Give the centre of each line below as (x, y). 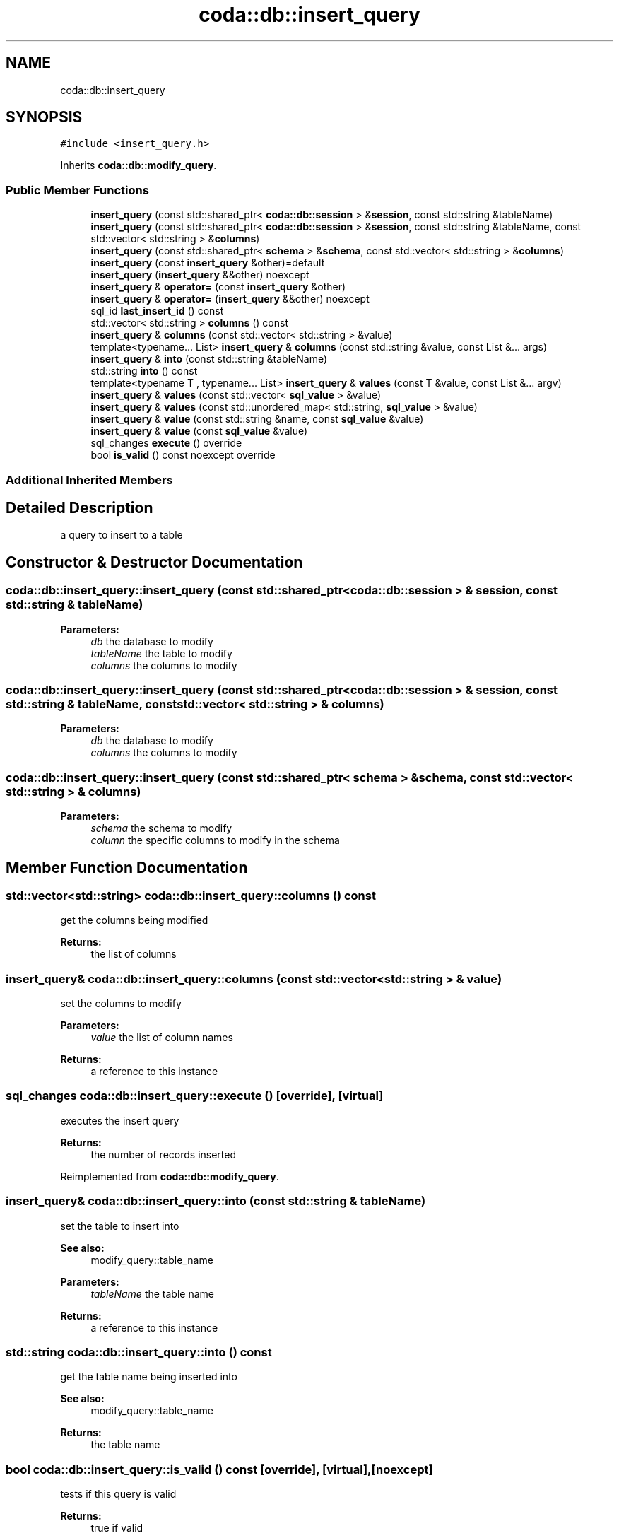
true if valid (117, 1528)
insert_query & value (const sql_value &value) (199, 431)
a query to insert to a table (122, 535)
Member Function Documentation (127, 867)
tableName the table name (152, 1293)
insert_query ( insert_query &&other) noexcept (200, 275)
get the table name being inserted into (149, 1377)
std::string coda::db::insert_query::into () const (139, 1352)
